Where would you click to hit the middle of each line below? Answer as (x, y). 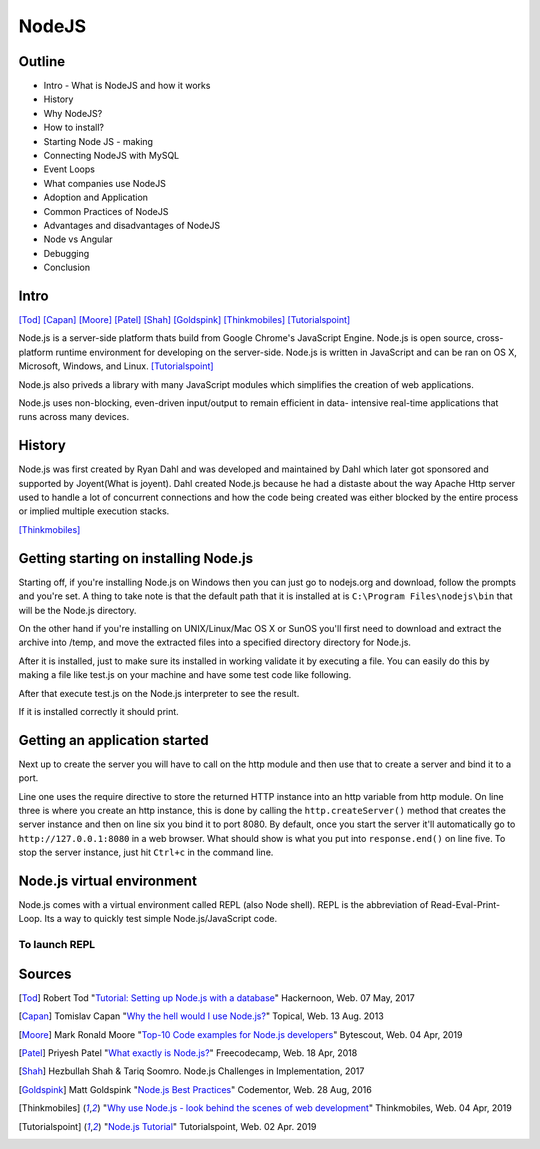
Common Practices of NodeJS (106, 211)
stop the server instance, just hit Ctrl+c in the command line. (146, 852)
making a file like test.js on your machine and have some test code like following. (185, 675)
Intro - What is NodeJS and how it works (127, 86)
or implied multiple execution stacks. (94, 511)
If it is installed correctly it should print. (98, 711)
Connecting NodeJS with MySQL (111, 156)
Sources (45, 973)
